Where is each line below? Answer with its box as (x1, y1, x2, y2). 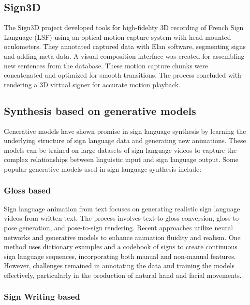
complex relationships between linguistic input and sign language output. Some (4, 154, 238, 164)
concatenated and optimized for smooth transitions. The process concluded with (4, 70, 241, 80)
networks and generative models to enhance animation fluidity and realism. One (4, 232, 241, 242)
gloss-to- (216, 213, 241, 223)
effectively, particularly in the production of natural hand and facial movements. (4, 270, 242, 280)
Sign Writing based (4, 290, 80, 303)
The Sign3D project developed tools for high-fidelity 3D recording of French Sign (4, 22, 244, 32)
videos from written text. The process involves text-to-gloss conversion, (4, 213, 215, 223)
